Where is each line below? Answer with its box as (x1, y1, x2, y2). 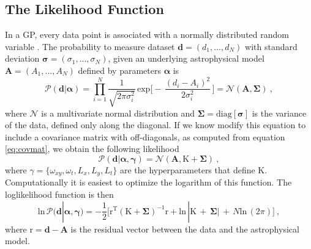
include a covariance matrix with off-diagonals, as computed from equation (5, 130, 285, 143)
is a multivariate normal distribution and (41, 106, 195, 119)
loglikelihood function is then (5, 187, 114, 200)
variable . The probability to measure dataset (5, 40, 175, 52)
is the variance (252, 106, 307, 119)
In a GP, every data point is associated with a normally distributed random (5, 28, 289, 41)
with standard (245, 40, 298, 52)
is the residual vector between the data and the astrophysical (70, 222, 299, 235)
